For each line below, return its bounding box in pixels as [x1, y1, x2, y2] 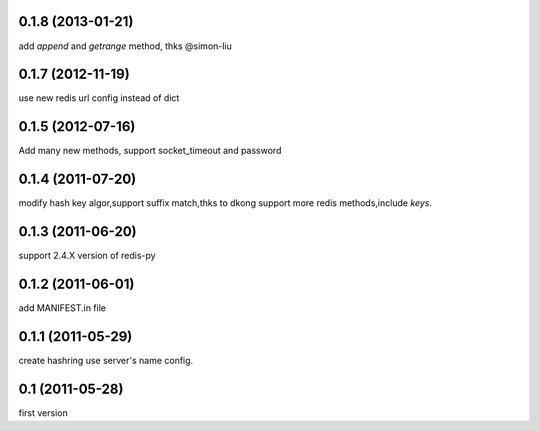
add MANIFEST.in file [18, 302, 107, 314]
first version [18, 406, 69, 419]
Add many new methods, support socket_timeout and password [18, 145, 282, 157]
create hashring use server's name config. [18, 354, 194, 366]
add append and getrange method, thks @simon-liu [18, 40, 232, 52]
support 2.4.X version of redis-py [18, 250, 156, 262]
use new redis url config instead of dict [18, 92, 180, 104]
